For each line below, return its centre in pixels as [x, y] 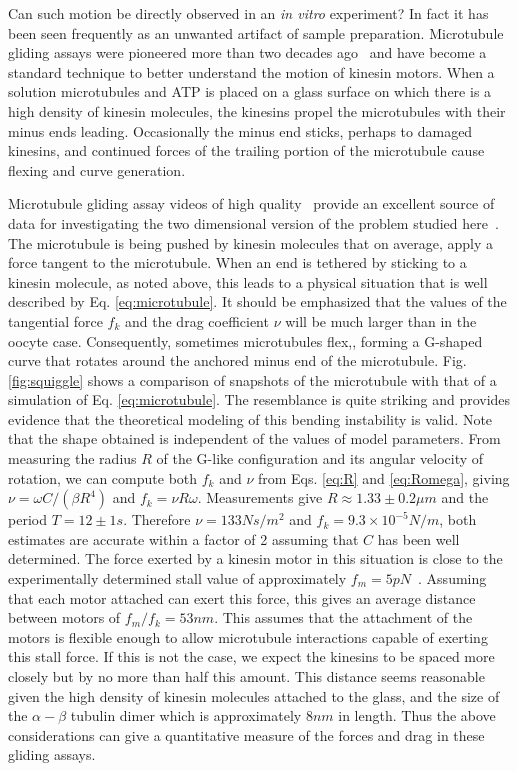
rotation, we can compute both [103, 477]
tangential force [55, 320]
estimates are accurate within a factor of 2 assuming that [183, 538]
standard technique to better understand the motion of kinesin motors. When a [251, 71]
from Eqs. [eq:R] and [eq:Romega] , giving [383, 477]
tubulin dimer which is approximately [186, 715]
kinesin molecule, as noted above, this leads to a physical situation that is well [248, 281]
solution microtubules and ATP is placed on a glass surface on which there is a [250, 91]
